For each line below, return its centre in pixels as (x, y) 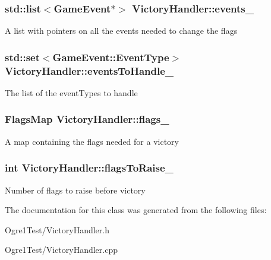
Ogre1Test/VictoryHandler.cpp (61, 250)
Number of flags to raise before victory (75, 190)
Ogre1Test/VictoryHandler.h (57, 229)
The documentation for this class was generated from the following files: (136, 210)
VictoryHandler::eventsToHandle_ (89, 70)
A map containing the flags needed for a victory (92, 141)
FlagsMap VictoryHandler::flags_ (87, 119)
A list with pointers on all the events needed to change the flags (121, 31)
